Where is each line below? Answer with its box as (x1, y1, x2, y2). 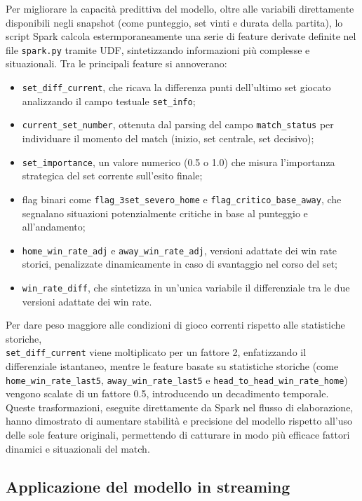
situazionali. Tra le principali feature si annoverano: (6, 56, 227, 71)
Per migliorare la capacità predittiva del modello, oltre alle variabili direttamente (6, 1, 354, 15)
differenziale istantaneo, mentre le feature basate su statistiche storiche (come (6, 359, 339, 373)
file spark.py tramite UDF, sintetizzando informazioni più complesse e (6, 42, 310, 57)
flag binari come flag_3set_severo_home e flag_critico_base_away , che (22, 191, 342, 206)
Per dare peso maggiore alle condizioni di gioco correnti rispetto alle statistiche (6, 317, 345, 332)
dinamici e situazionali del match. (6, 441, 150, 455)
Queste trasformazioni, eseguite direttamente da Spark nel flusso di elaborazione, (6, 399, 354, 414)
